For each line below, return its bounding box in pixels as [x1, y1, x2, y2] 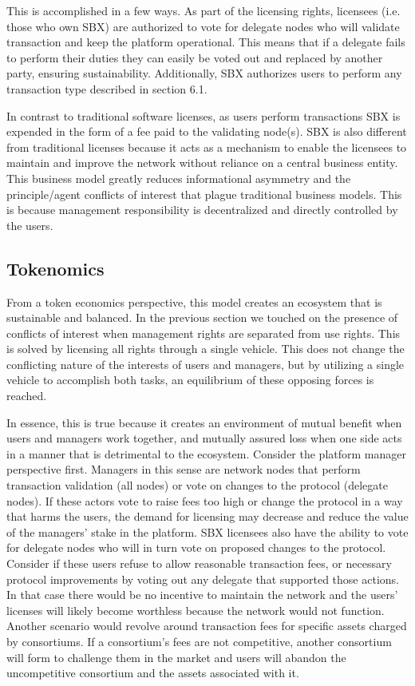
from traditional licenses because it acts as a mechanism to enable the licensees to [6, 138, 407, 155]
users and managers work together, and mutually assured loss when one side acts [6, 430, 402, 446]
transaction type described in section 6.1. [6, 80, 207, 97]
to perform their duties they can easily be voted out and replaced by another [6, 49, 383, 65]
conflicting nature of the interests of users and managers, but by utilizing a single [6, 355, 405, 372]
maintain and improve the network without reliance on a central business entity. [6, 154, 398, 171]
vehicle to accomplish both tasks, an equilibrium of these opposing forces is [6, 371, 374, 388]
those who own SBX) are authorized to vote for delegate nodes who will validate [6, 18, 400, 34]
